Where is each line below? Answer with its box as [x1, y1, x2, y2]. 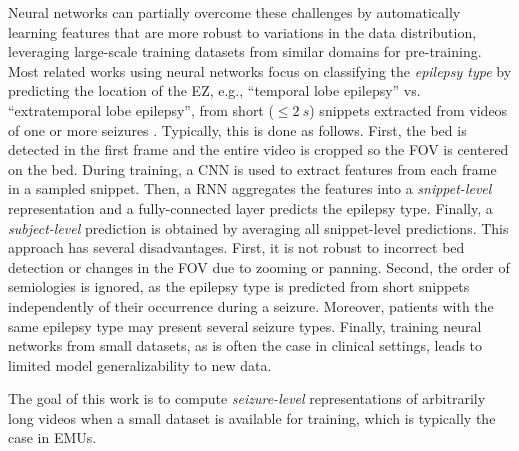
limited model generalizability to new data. [8, 354, 272, 375]
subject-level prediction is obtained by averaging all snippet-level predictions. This [8, 217, 509, 238]
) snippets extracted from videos [309, 99, 508, 120]
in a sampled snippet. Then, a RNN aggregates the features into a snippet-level [8, 178, 492, 199]
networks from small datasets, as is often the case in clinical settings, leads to [8, 335, 483, 356]
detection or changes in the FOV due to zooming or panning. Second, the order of [8, 256, 510, 277]
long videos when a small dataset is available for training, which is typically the [8, 407, 496, 428]
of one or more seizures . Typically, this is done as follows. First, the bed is [8, 119, 467, 140]
